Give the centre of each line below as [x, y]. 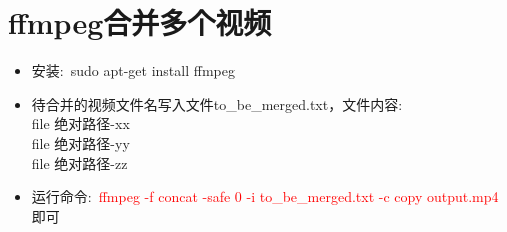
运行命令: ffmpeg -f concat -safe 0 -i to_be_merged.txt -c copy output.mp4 [265, 196]
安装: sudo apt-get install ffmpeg [133, 70]
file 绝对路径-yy [80, 142]
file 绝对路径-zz [79, 162]
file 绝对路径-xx [80, 123]
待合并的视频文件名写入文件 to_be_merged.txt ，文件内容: [217, 103]
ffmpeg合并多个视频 [140, 22]
